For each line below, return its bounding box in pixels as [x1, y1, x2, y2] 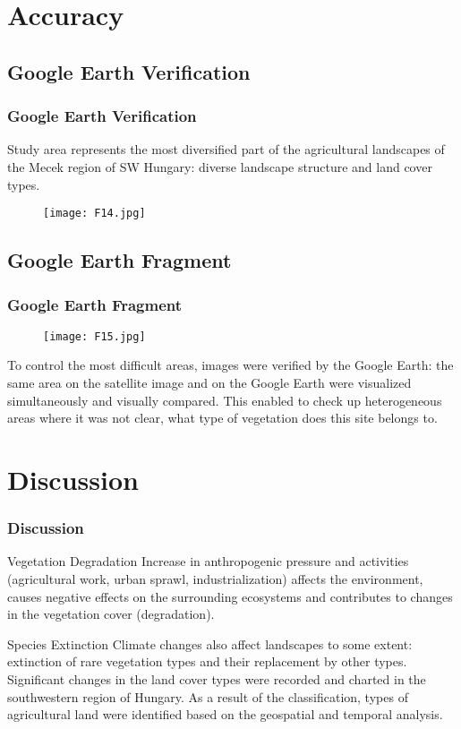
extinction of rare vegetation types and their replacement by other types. [7, 652, 407, 671]
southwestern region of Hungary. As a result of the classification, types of [7, 687, 408, 706]
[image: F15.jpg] [43, 330, 146, 343]
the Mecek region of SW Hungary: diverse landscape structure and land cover [7, 157, 432, 176]
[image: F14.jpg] [43, 207, 146, 220]
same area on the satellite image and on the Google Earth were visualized [7, 373, 412, 392]
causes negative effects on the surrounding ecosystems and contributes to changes [7, 587, 453, 605]
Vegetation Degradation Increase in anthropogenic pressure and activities [7, 552, 409, 570]
